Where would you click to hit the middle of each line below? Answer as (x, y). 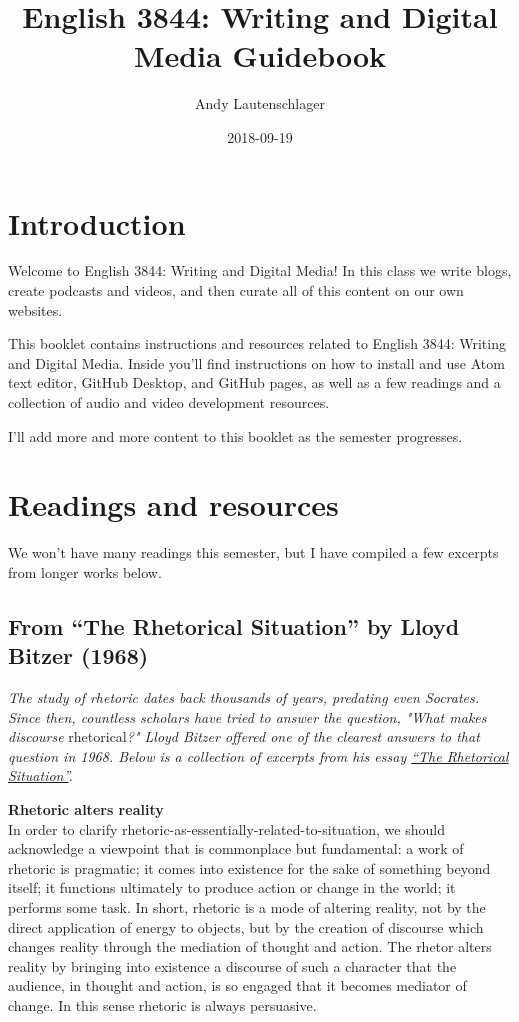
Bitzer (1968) (78, 655)
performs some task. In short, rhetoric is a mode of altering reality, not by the (247, 907)
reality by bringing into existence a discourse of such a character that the (232, 965)
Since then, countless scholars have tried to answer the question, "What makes (247, 716)
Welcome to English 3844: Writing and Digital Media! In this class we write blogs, (260, 270)
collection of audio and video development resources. (169, 402)
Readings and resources (173, 504)
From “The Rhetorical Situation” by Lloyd (234, 625)
